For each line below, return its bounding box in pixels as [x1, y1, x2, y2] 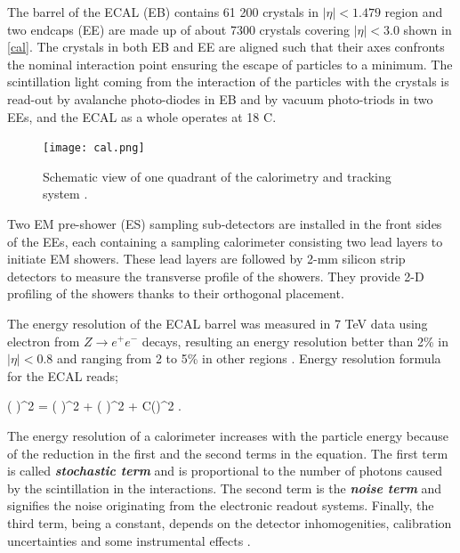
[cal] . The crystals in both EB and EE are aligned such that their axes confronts [7, 37, 445, 56]
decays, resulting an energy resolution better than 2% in [141, 331, 449, 350]
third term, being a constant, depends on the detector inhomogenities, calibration [7, 513, 452, 532]
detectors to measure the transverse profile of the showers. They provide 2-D [7, 266, 424, 285]
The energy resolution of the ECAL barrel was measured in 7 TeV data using [7, 313, 428, 332]
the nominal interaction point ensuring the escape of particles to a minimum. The [7, 54, 453, 73]
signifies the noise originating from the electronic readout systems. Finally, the [7, 496, 434, 515]
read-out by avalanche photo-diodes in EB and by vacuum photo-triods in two [7, 89, 433, 108]
